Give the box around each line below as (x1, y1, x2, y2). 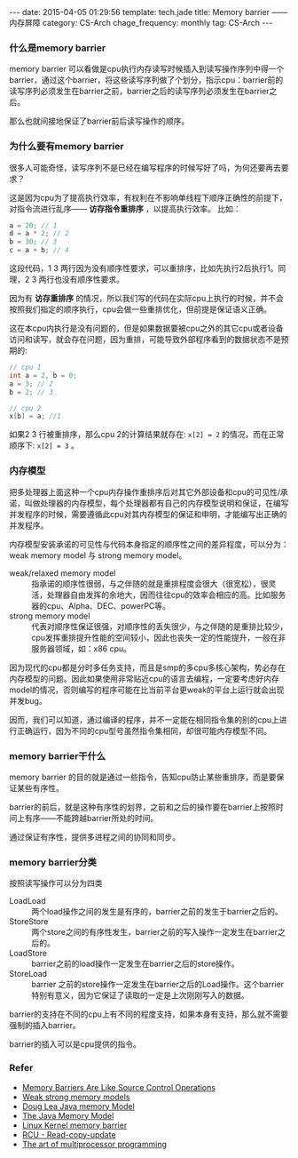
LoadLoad (9, 896, 46, 906)
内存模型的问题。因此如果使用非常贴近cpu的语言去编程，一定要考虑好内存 (9, 673, 279, 683)
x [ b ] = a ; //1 (9, 411, 62, 421)
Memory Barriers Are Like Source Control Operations (21, 1082, 216, 1092)
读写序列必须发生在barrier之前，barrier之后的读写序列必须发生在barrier (9, 86, 270, 97)
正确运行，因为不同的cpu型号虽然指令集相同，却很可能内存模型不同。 (16, 725, 272, 736)
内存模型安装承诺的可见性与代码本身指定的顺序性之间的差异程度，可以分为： (9, 539, 289, 549)
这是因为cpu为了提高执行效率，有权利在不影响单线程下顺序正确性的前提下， (9, 192, 287, 203)
